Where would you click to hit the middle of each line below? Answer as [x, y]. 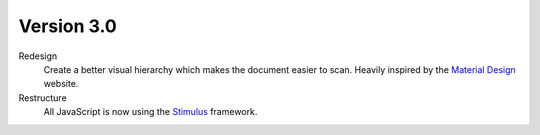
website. [61, 84]
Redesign [38, 56]
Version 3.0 [67, 26]
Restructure [42, 97]
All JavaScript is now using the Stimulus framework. [150, 112]
